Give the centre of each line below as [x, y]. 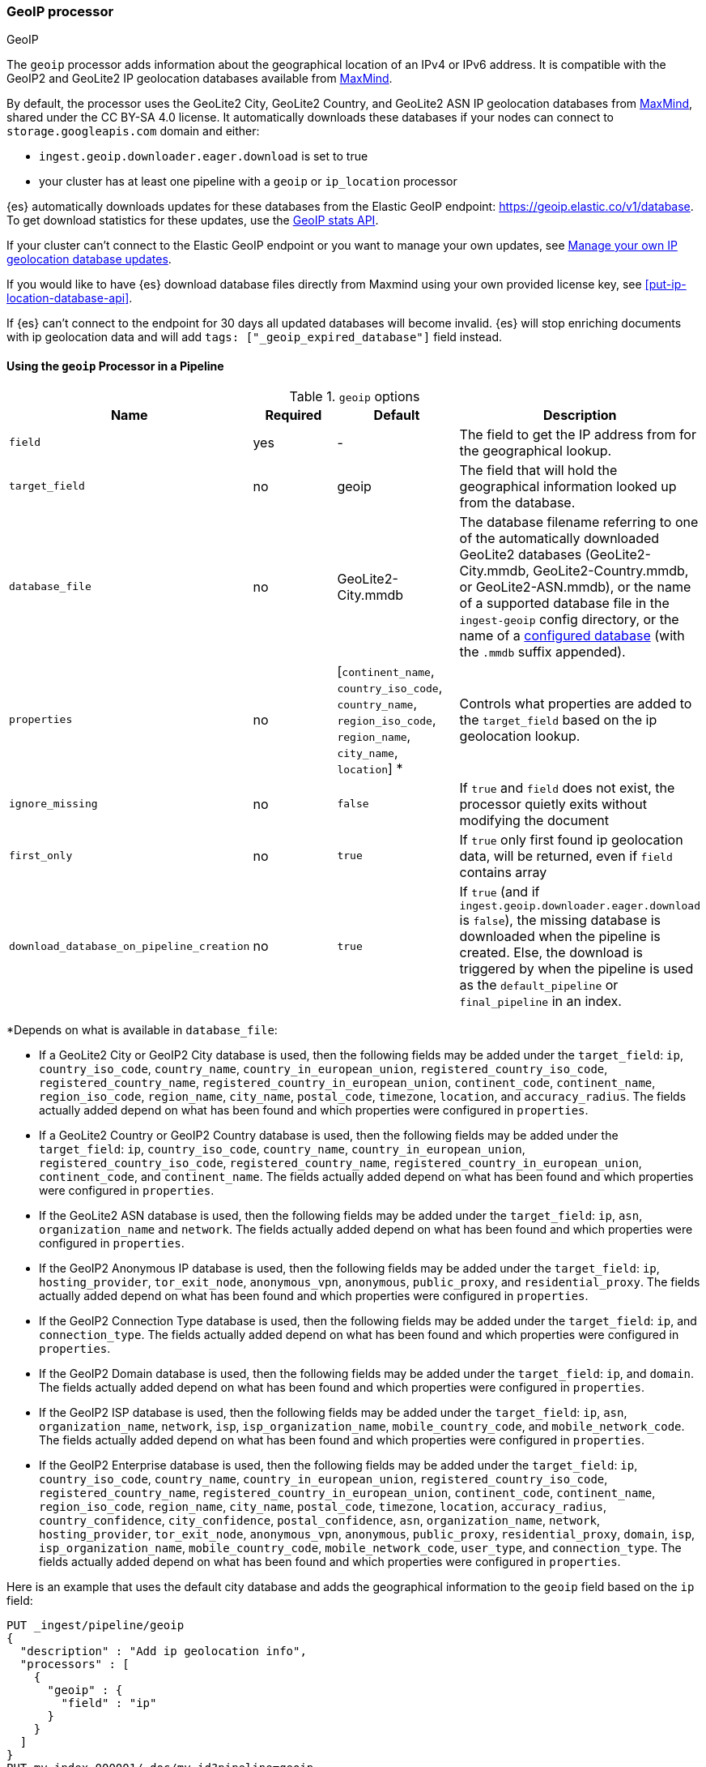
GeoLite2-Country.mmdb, [611, 570]
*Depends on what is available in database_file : [142, 1029]
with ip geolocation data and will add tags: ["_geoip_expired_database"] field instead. [255, 337]
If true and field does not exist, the [567, 787]
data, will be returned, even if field [566, 856]
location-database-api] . [70, 298]
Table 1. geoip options [355, 396]
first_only [41, 856]
